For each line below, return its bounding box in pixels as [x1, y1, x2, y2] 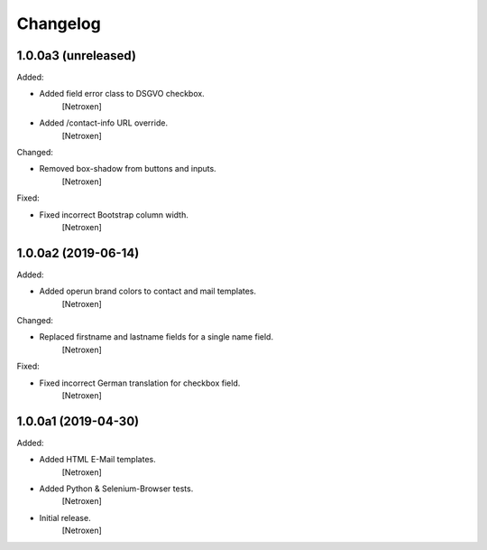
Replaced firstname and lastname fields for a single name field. [39, 331, 274, 342]
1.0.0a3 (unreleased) [16, 48, 137, 63]
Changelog [16, 14, 101, 33]
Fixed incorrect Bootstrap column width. [39, 209, 188, 220]
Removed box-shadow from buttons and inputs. [39, 163, 216, 174]
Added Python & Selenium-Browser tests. [39, 483, 194, 494]
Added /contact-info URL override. [39, 117, 169, 128]
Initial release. [39, 512, 91, 523]
